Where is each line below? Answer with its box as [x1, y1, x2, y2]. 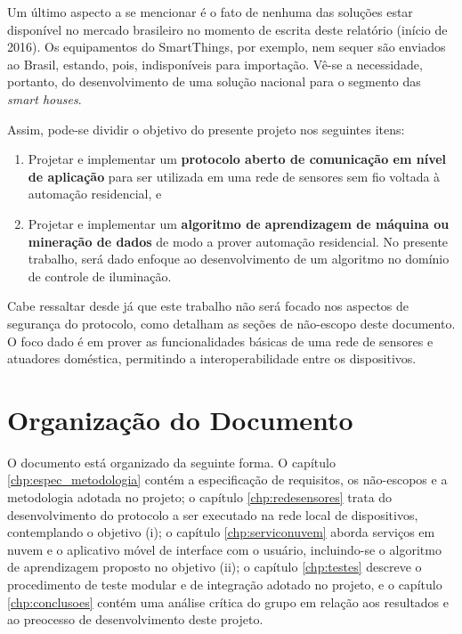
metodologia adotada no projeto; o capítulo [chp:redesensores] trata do [7, 488, 393, 506]
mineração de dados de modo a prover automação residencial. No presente [28, 232, 449, 250]
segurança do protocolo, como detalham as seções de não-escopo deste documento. [7, 313, 456, 332]
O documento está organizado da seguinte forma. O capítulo [7, 452, 336, 471]
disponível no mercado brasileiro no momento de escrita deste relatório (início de [7, 20, 448, 38]
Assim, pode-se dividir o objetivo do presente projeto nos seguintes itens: [7, 119, 405, 138]
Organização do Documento [7, 401, 353, 437]
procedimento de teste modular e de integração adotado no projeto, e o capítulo [7, 574, 442, 593]
